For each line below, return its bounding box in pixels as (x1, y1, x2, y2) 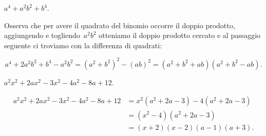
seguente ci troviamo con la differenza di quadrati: (4, 40, 162, 50)
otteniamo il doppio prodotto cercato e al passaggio (99, 30, 261, 41)
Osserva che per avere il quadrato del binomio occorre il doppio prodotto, (4, 20, 235, 30)
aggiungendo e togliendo (4, 30, 80, 41)
